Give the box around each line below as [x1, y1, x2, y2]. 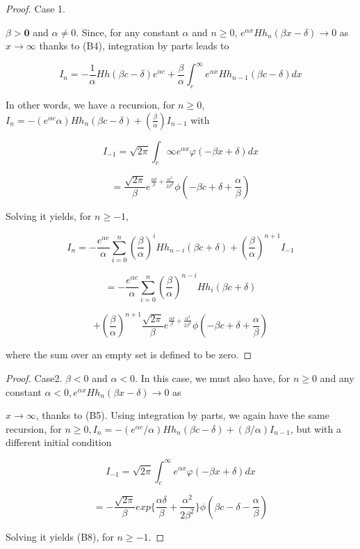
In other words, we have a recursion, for [6, 97, 175, 112]
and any [320, 371, 354, 385]
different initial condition [6, 435, 112, 449]
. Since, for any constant [76, 24, 179, 39]
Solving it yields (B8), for [6, 529, 114, 543]
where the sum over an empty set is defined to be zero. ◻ [6, 347, 252, 362]
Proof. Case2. [6, 371, 63, 385]
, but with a [290, 421, 341, 436]
